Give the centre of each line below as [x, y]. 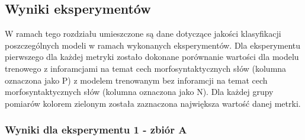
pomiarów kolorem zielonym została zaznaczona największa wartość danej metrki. [153, 103]
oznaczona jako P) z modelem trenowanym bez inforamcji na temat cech [136, 80]
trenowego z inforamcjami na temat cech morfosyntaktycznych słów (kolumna [146, 68]
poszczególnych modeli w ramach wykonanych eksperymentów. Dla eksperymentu [153, 45]
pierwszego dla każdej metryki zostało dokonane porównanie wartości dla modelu [152, 57]
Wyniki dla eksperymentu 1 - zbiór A [96, 130]
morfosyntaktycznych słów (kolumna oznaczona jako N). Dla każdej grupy [139, 92]
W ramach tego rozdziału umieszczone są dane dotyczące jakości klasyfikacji [143, 34]
